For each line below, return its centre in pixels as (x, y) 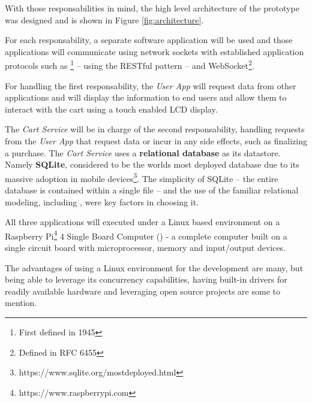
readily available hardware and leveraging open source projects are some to (142, 291)
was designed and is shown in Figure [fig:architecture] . (104, 19)
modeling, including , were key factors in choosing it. (102, 201)
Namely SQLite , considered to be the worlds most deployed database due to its (152, 164)
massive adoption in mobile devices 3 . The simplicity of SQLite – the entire (142, 177)
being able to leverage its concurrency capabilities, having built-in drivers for (146, 279)
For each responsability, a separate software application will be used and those (149, 40)
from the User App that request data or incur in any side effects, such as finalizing (156, 141)
